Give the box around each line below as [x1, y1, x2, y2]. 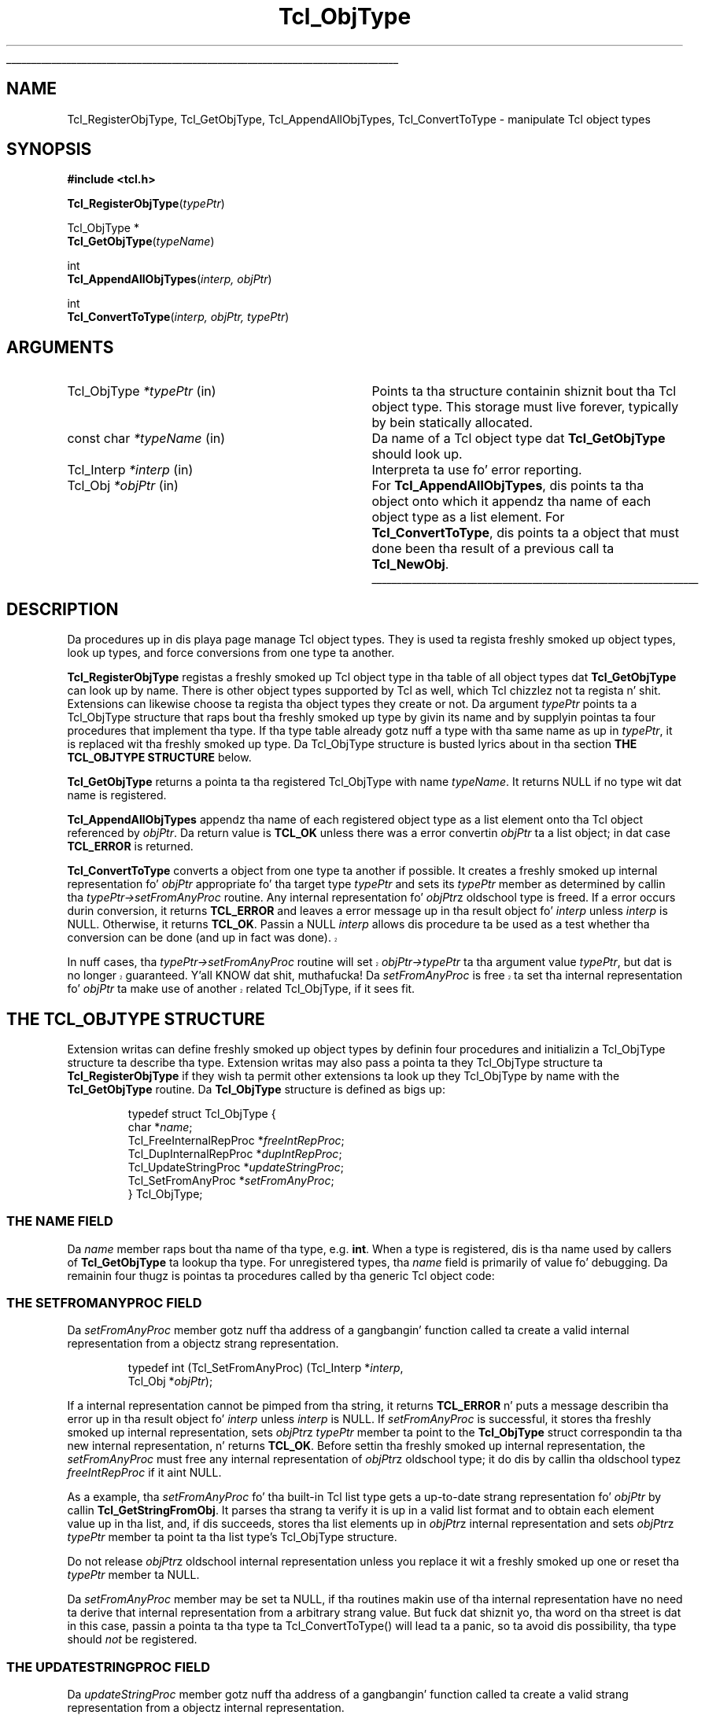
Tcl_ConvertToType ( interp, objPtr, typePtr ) [67, 310, 290, 324]
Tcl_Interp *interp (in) [67, 462, 194, 478]
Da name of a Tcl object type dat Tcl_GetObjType [371, 430, 666, 447]
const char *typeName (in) [67, 430, 226, 447]
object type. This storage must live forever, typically [371, 399, 679, 415]
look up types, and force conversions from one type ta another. [67, 646, 395, 660]
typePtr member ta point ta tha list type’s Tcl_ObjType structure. [67, 1530, 397, 1544]
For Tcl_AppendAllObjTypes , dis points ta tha [371, 478, 644, 494]
